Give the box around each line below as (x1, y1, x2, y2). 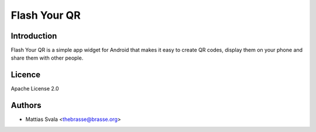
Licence (11, 70, 41, 80)
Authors (11, 100, 42, 110)
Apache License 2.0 (11, 85, 59, 92)
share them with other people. (11, 54, 84, 61)
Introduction (11, 31, 57, 41)
